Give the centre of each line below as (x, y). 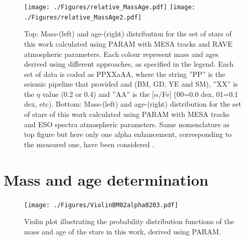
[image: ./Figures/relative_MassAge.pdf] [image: (110, 7)
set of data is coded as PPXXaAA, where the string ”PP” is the (125, 74)
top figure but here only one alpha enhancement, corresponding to (128, 134)
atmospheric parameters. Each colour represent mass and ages (121, 54)
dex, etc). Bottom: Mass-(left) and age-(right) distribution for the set (133, 104)
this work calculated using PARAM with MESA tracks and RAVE (128, 43)
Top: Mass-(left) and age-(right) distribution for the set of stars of (128, 34)
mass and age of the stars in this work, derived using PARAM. (123, 231)
